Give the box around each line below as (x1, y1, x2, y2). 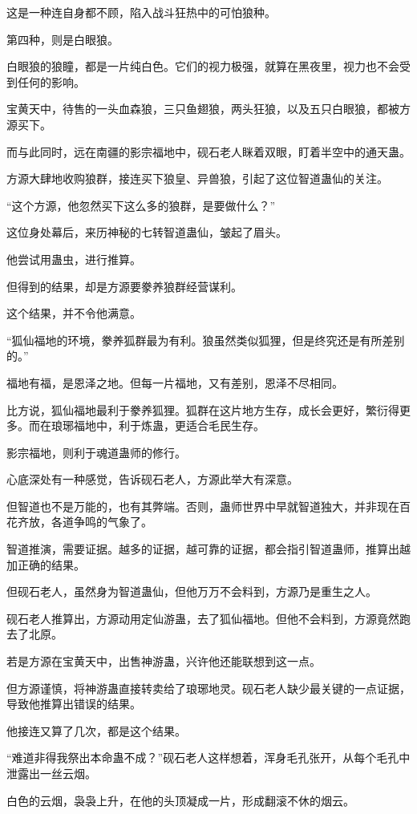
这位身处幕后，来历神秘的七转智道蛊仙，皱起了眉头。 (6, 224, 287, 241)
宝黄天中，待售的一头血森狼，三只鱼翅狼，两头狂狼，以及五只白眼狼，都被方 (6, 100, 411, 117)
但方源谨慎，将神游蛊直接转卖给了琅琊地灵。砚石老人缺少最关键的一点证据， (6, 679, 411, 696)
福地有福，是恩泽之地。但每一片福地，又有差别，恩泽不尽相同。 (6, 374, 343, 391)
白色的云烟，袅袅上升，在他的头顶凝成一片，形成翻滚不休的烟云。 (6, 792, 354, 808)
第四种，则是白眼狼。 (6, 30, 119, 47)
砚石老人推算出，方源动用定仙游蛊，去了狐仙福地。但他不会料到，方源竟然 (6, 609, 399, 626)
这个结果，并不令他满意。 (6, 305, 141, 322)
